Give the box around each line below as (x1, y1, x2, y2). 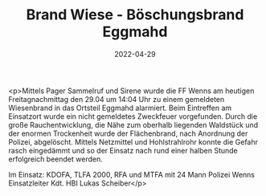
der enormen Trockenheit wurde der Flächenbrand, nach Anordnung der (8, 129, 248, 138)
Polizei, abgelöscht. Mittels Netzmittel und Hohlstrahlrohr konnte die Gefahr (8, 137, 259, 146)
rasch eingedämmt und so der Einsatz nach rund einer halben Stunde (8, 145, 239, 155)
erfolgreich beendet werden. (8, 154, 103, 164)
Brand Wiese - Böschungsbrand (26, 6, 244, 24)
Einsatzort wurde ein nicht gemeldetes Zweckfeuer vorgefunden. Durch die (8, 111, 258, 121)
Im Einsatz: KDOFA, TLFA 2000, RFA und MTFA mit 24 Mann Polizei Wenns (8, 169, 256, 179)
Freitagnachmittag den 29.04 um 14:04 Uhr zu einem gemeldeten (8, 94, 225, 104)
